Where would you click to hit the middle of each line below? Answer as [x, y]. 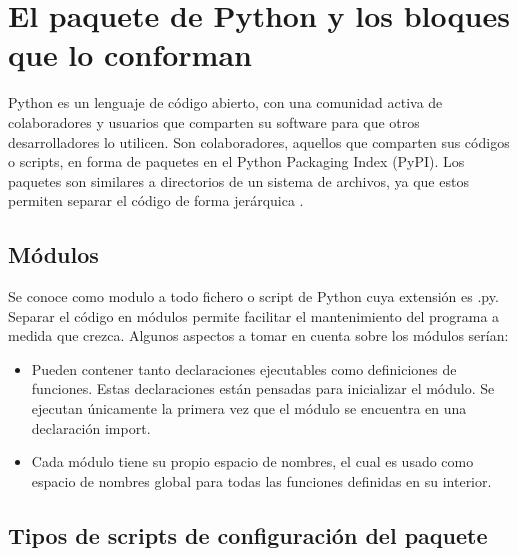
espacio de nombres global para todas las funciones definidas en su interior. [261, 480]
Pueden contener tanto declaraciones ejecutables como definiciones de [244, 368]
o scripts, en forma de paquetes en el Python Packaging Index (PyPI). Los [236, 161]
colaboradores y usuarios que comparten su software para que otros [214, 121]
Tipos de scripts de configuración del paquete [248, 534]
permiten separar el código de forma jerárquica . [156, 200]
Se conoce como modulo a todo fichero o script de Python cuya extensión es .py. [253, 296]
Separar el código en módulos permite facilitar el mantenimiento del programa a [254, 315]
